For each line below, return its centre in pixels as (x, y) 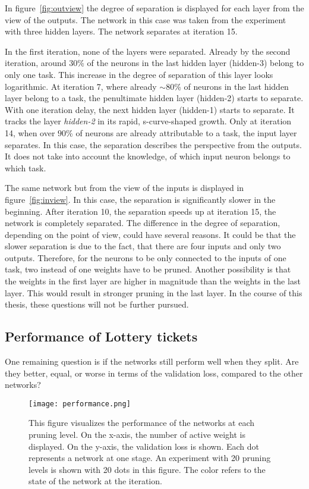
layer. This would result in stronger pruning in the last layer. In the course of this (154, 292)
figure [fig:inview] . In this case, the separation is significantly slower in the (140, 199)
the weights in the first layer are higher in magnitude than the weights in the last (153, 281)
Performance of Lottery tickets (101, 336)
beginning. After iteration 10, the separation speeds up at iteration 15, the (141, 211)
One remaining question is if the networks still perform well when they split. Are (152, 361)
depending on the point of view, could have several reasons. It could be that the (150, 234)
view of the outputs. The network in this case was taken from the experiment (146, 19)
